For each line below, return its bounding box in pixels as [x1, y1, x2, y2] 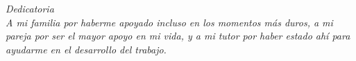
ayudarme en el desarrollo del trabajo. [6, 42, 167, 56]
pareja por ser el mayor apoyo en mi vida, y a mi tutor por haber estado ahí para [6, 28, 350, 43]
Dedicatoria [6, 1, 54, 15]
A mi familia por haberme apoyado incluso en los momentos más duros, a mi [6, 15, 333, 29]
